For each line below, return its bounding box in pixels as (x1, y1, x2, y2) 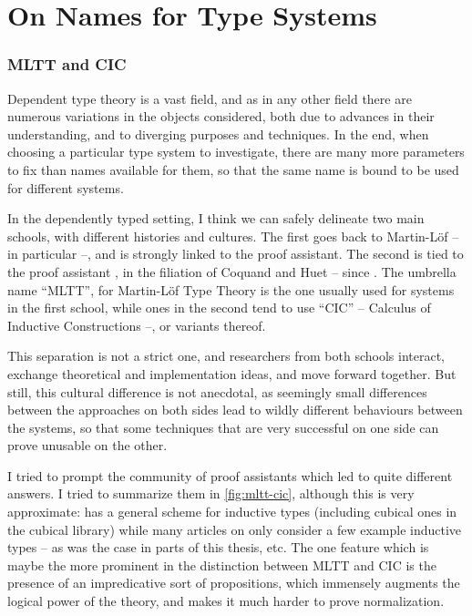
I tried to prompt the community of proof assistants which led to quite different (7, 466, 453, 485)
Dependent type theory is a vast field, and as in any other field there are (7, 88, 412, 108)
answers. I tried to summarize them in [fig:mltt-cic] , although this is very (7, 484, 415, 503)
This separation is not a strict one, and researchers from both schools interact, (7, 346, 445, 365)
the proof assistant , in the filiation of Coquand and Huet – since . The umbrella (7, 262, 457, 281)
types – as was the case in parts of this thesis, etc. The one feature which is (7, 538, 429, 557)
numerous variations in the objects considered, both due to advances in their (7, 107, 435, 126)
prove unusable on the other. (7, 436, 168, 455)
